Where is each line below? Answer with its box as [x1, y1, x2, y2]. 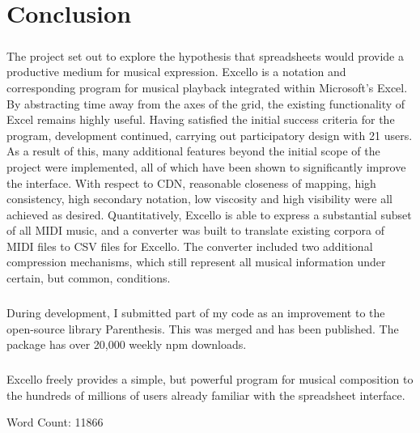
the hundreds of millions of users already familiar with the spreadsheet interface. [6, 386, 405, 403]
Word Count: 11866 [6, 414, 104, 431]
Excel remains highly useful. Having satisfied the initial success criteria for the [6, 111, 395, 128]
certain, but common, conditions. [6, 270, 171, 287]
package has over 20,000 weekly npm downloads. [6, 336, 247, 353]
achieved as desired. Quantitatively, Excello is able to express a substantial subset [6, 206, 412, 223]
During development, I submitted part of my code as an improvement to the [6, 304, 385, 321]
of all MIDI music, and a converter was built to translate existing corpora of [6, 222, 384, 239]
